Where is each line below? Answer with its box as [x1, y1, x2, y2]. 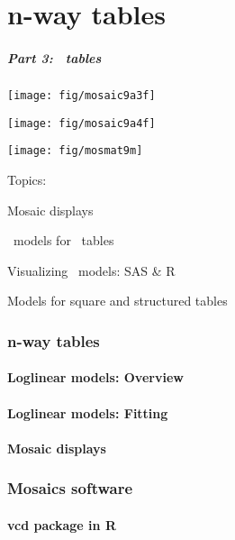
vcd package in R [7, 515, 116, 534]
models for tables [13, 231, 114, 250]
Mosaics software [7, 477, 133, 499]
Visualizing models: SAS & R [7, 261, 176, 279]
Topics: [7, 169, 47, 188]
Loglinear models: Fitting [7, 403, 168, 422]
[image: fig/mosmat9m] [7, 144, 143, 158]
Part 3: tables [7, 48, 102, 67]
